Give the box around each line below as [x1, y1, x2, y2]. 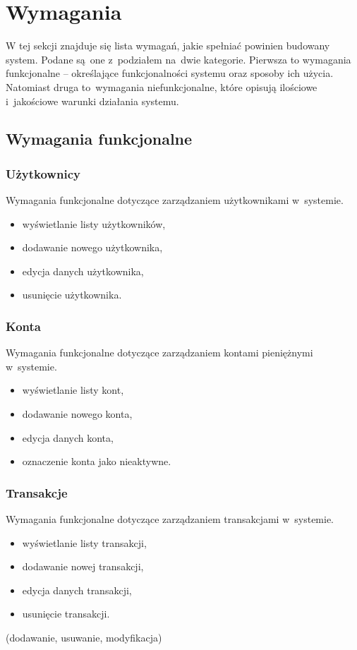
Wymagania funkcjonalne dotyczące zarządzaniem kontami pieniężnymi [6, 345, 313, 360]
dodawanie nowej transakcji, [22, 559, 144, 574]
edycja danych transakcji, [22, 582, 132, 597]
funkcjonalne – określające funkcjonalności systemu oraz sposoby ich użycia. [6, 66, 334, 80]
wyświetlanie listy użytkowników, [22, 216, 166, 231]
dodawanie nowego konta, [22, 407, 133, 421]
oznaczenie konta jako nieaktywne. [22, 454, 171, 469]
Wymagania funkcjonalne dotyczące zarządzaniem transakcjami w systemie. [6, 512, 334, 526]
